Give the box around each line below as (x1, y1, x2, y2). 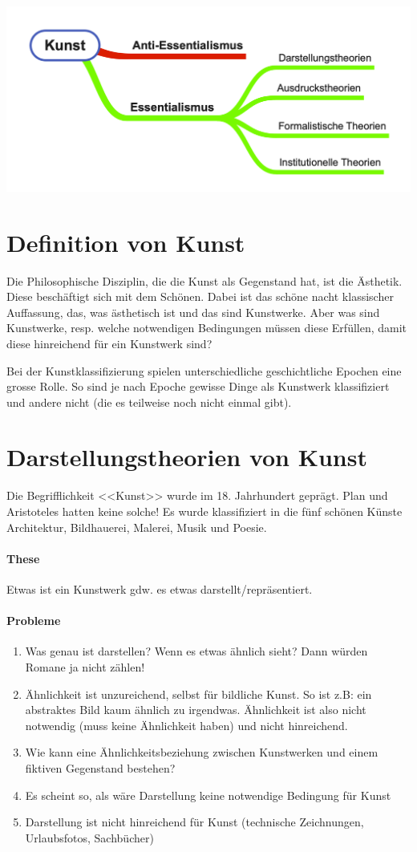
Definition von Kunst (6, 225, 245, 258)
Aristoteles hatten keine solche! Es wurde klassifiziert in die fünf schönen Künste (6, 503, 403, 520)
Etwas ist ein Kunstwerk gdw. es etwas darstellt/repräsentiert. (6, 581, 313, 597)
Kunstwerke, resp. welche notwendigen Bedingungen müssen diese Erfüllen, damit (6, 319, 407, 336)
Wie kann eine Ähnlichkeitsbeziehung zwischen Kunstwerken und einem (25, 744, 379, 761)
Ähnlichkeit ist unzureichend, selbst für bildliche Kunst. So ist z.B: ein (25, 685, 372, 702)
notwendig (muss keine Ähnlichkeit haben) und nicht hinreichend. (25, 716, 348, 733)
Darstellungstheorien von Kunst (6, 440, 367, 473)
